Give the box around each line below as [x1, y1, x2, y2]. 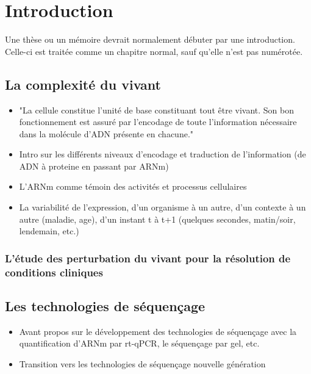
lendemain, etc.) [19, 225, 79, 237]
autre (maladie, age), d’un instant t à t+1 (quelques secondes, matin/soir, [19, 212, 296, 225]
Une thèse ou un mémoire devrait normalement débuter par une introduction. [5, 33, 295, 46]
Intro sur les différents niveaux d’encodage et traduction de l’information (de [19, 148, 306, 160]
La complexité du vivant [5, 74, 161, 93]
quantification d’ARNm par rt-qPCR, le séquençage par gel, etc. [19, 337, 260, 350]
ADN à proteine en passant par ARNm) [19, 159, 169, 172]
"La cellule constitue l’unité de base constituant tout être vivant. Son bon [19, 103, 295, 116]
